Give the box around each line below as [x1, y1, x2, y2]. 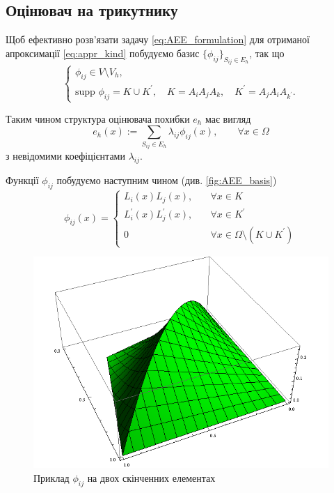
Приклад [33, 470, 70, 485]
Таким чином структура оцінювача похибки [6, 111, 190, 126]
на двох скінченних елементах [87, 470, 216, 485]
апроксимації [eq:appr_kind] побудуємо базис [6, 45, 200, 60]
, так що [249, 45, 285, 60]
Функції [6, 173, 39, 188]
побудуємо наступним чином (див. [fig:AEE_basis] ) [56, 173, 277, 188]
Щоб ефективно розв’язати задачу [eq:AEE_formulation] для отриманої [6, 32, 310, 47]
